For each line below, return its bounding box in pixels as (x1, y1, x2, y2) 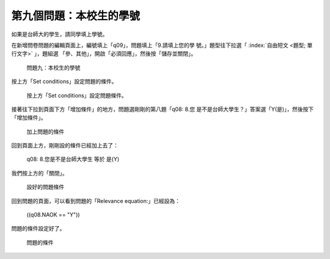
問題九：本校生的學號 (26, 64, 81, 71)
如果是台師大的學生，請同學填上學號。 (11, 30, 108, 38)
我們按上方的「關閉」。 (11, 169, 68, 177)
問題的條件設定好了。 (11, 225, 65, 232)
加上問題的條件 (26, 128, 64, 135)
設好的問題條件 (26, 183, 64, 191)
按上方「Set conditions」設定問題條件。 (26, 91, 128, 99)
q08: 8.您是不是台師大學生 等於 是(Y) (26, 155, 120, 163)
